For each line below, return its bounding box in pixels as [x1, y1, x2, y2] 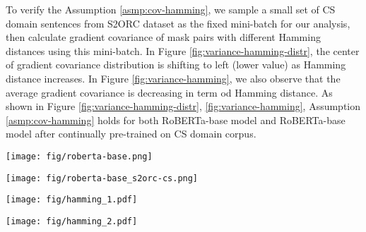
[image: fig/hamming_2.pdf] [6, 216, 138, 226]
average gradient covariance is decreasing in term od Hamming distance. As [6, 85, 333, 99]
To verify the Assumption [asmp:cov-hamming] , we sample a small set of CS [6, 2, 336, 16]
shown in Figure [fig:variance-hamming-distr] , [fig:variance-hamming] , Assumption [6, 99, 361, 114]
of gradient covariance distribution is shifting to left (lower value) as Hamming [6, 57, 346, 72]
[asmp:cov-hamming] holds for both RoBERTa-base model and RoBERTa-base [6, 112, 346, 127]
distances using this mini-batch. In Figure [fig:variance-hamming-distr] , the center [6, 43, 360, 58]
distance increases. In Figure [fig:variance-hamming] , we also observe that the [6, 71, 341, 85]
